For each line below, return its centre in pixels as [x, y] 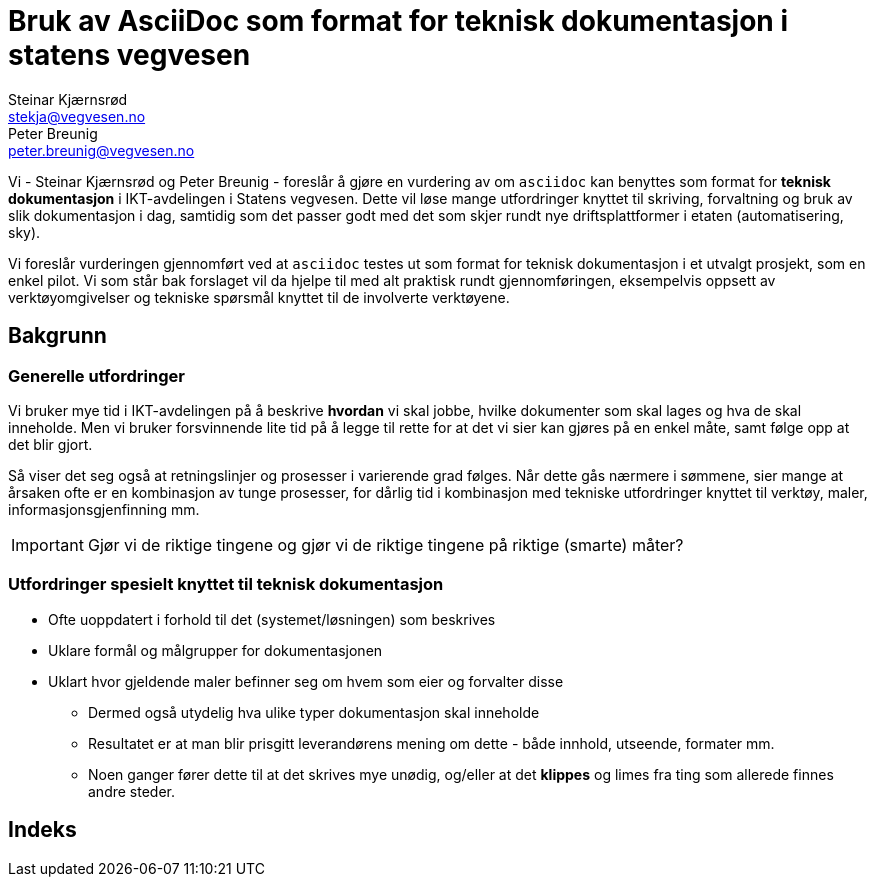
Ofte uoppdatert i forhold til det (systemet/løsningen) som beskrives [272, 619]
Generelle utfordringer [96, 375]
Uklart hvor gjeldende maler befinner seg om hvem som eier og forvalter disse [306, 681]
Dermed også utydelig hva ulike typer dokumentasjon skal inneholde [314, 712]
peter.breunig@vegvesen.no [101, 150]
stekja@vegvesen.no [77, 116]
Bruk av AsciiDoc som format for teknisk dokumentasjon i [398, 21]
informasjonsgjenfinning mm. [104, 509]
